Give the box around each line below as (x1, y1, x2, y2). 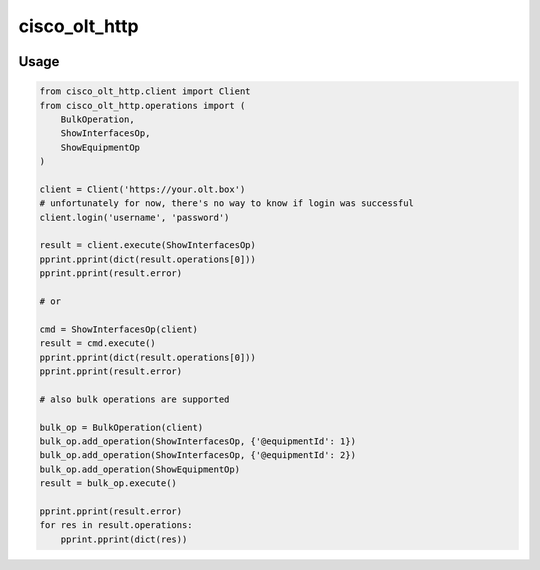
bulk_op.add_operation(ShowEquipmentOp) (39, 463, 240, 475)
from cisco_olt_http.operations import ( (39, 100, 246, 111)
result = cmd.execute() (39, 338, 157, 349)
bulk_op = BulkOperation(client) (39, 421, 204, 433)
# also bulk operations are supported (39, 393, 230, 405)
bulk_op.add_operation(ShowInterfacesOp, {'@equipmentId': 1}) (39, 435, 357, 447)
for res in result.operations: (39, 520, 194, 531)
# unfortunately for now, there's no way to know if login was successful (39, 198, 415, 209)
